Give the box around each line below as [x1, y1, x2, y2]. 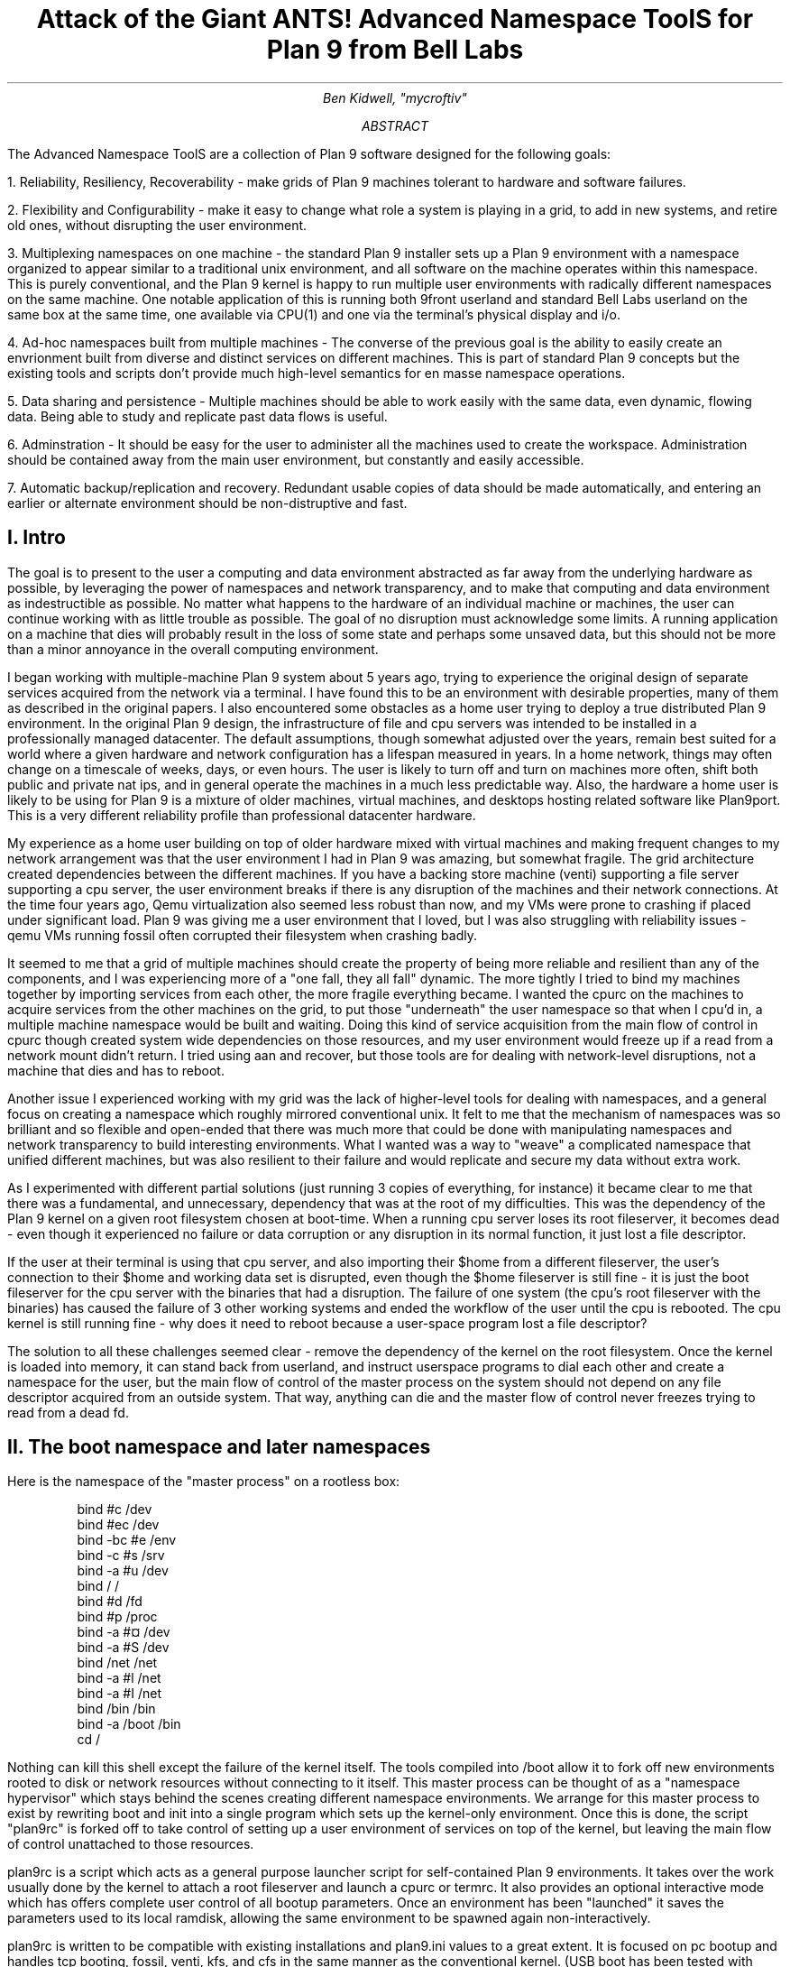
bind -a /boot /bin [77, 1716, 181, 1732]
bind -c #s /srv [77, 1547, 165, 1564]
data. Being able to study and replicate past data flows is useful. [7, 408, 388, 424]
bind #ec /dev [77, 1517, 160, 1533]
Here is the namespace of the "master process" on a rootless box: [7, 1473, 400, 1490]
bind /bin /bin [77, 1701, 156, 1717]
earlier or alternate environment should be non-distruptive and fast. [7, 494, 408, 511]
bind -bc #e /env [77, 1532, 177, 1548]
